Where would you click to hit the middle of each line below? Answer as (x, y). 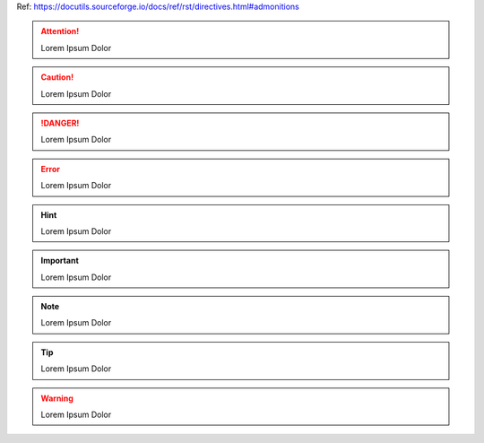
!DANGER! (60, 123)
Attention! (60, 31)
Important (60, 261)
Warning (57, 398)
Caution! (57, 77)
